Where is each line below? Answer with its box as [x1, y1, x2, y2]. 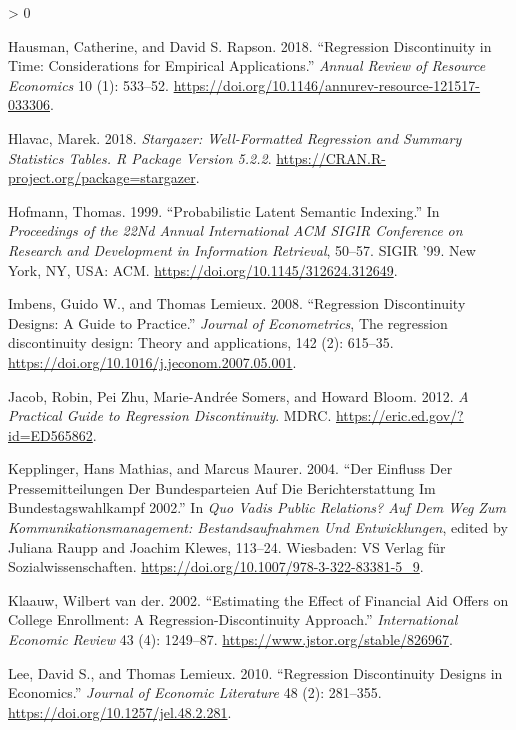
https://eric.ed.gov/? [335, 405, 464, 426]
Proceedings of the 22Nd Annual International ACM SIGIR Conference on [8, 220, 463, 241]
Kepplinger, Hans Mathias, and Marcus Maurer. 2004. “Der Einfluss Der [8, 458, 453, 479]
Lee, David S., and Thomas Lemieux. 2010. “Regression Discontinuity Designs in [8, 662, 503, 683]
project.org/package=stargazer [8, 167, 196, 188]
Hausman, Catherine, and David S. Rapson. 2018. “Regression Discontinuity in [8, 35, 492, 56]
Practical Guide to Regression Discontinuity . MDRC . [8, 405, 332, 426]
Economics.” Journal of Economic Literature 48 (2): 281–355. [8, 682, 382, 703]
